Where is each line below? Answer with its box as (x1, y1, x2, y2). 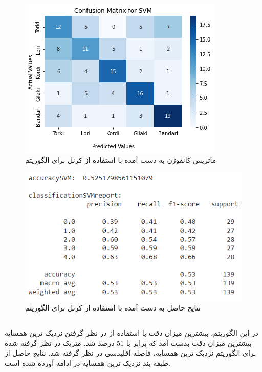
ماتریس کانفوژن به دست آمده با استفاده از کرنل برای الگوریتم (25, 154, 216, 165)
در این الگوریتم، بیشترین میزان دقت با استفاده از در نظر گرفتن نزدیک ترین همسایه (5, 327, 258, 338)
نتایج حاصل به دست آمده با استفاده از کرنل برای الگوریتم (25, 302, 201, 313)
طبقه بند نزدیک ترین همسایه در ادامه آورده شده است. (5, 357, 171, 368)
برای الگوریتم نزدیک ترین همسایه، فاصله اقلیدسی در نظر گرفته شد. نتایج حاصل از (5, 347, 256, 358)
